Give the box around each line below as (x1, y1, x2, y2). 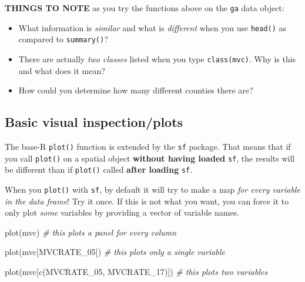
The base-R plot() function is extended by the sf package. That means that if (5, 140, 291, 153)
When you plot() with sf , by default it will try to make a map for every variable (5, 183, 300, 195)
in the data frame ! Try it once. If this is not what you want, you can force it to (5, 194, 289, 207)
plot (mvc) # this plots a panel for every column (5, 226, 177, 238)
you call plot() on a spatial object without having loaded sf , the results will (5, 152, 295, 164)
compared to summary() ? (18, 33, 108, 45)
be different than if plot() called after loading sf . (5, 163, 193, 176)
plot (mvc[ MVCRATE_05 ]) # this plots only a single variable (5, 246, 225, 258)
